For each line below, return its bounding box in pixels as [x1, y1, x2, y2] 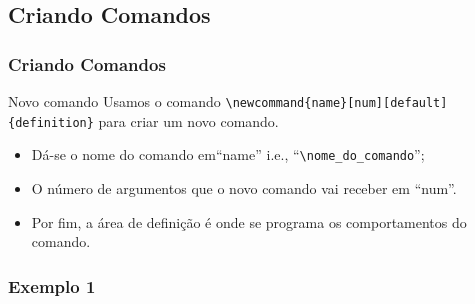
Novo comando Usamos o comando [8, 91, 221, 111]
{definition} [8, 115, 94, 130]
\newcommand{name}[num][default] [225, 96, 448, 110]
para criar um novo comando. [98, 110, 279, 131]
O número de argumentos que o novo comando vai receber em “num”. [31, 177, 457, 198]
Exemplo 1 [8, 273, 96, 298]
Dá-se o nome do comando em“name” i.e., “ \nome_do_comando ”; [31, 144, 425, 165]
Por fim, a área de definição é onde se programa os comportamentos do [31, 211, 467, 232]
